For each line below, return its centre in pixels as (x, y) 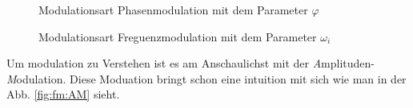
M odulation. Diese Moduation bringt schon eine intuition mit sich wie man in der (206, 78)
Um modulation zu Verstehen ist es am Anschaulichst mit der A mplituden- (191, 63)
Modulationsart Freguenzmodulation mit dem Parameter (178, 36)
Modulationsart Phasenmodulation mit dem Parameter (173, 10)
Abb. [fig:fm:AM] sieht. (63, 94)
